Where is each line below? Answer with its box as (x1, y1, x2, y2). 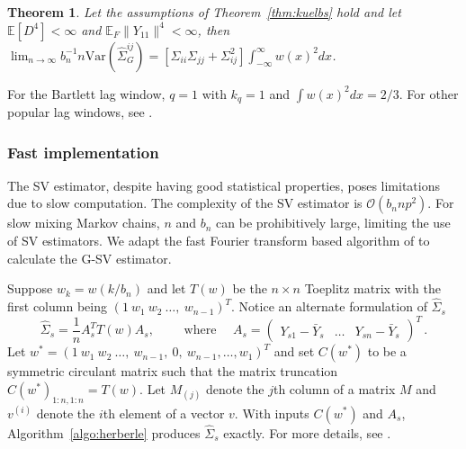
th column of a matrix (273, 379, 396, 398)
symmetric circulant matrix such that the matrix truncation (7, 362, 338, 381)
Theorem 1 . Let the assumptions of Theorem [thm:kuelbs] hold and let (7, 3, 401, 21)
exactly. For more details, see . (223, 423, 391, 442)
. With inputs (234, 403, 309, 422)
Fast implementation (7, 140, 159, 163)
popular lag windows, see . (7, 103, 153, 121)
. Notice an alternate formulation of (231, 297, 427, 316)
